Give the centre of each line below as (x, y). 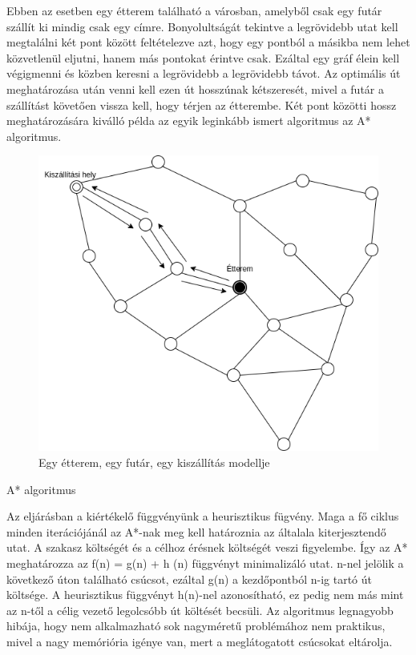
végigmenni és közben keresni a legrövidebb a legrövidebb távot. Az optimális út (204, 73)
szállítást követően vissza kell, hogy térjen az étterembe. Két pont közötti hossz (202, 104)
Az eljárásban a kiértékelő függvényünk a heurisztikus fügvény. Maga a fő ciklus (203, 516)
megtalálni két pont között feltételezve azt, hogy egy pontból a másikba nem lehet (208, 42)
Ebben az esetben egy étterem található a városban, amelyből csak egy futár (194, 10)
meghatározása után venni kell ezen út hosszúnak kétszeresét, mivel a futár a (196, 88)
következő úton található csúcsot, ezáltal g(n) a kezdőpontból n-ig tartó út (189, 579)
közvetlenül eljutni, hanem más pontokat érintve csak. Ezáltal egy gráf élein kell (203, 57)
